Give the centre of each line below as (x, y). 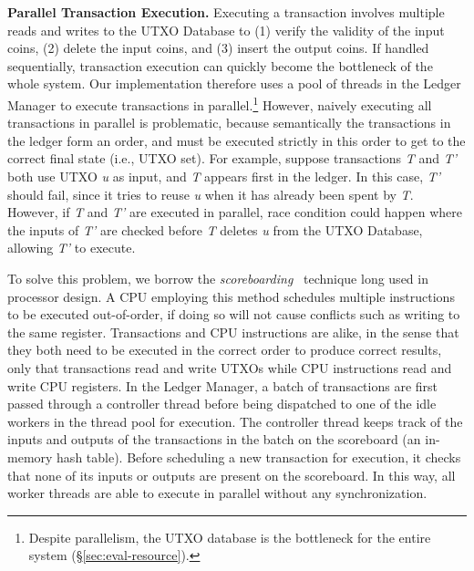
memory (30, 457)
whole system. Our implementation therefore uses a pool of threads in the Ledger (234, 83)
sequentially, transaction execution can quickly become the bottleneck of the (220, 65)
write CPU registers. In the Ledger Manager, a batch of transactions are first (223, 385)
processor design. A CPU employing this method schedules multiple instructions (231, 296)
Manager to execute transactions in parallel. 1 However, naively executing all (220, 103)
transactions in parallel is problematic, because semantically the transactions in (229, 123)
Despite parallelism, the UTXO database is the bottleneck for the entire (230, 537)
